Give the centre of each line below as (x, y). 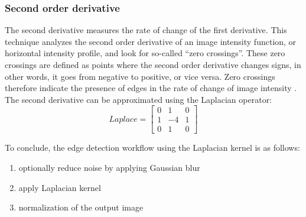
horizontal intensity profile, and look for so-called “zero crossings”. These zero (145, 53)
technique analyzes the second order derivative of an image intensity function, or (151, 41)
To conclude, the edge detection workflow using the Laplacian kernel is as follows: (152, 148)
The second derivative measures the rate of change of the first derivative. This (146, 30)
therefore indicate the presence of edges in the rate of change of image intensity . (151, 88)
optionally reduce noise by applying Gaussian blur (109, 168)
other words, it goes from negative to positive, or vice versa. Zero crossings (140, 76)
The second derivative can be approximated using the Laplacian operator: (139, 99)
